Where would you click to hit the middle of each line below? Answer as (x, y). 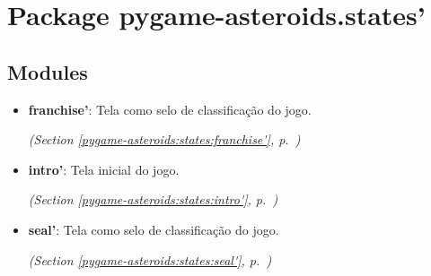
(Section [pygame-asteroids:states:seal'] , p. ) (150, 259)
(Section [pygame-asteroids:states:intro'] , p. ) (153, 199)
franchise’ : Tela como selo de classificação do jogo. (170, 109)
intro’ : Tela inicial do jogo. (104, 169)
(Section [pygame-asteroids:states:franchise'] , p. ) (164, 139)
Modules (48, 71)
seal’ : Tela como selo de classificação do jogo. (154, 229)
